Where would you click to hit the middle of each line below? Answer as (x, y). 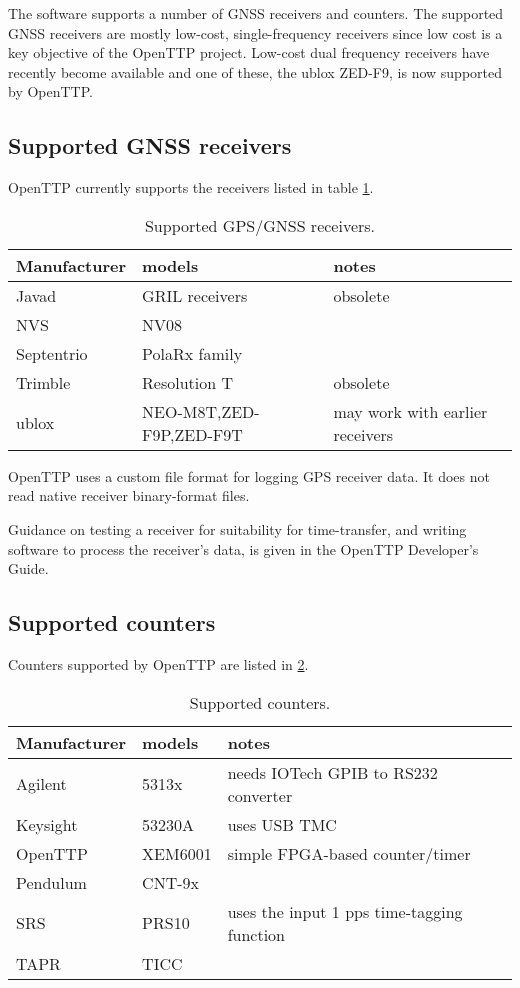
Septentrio (52, 353)
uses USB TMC (282, 824)
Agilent (41, 784)
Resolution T (188, 382)
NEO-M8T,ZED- (201, 411)
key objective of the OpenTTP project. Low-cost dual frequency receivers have (249, 52)
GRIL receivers (195, 295)
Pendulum (51, 882)
